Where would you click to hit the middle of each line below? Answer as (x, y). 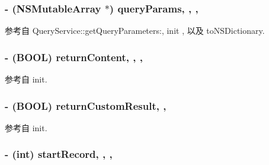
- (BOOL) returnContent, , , (74, 57)
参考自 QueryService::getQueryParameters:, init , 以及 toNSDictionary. (135, 31)
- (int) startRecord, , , (59, 154)
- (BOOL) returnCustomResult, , (86, 105)
